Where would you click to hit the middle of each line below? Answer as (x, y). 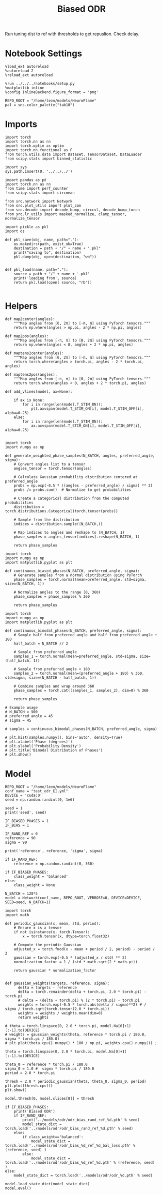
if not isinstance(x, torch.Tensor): (52, 932)
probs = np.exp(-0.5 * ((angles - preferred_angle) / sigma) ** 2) (83, 486)
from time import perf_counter (37, 189)
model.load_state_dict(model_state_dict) (48, 1184)
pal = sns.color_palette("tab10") (40, 105)
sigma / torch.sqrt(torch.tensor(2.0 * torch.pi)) (57, 1009)
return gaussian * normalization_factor (55, 970)
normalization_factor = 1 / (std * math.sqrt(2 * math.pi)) (76, 962)
